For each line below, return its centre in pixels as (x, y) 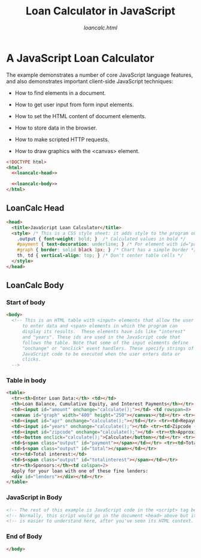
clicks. (32, 359)
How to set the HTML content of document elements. (80, 116)
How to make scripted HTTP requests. (62, 139)
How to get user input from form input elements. (74, 104)
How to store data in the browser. (56, 128)
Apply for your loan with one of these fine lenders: (80, 471)
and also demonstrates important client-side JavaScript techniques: (90, 81)
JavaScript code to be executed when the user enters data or (101, 354)
